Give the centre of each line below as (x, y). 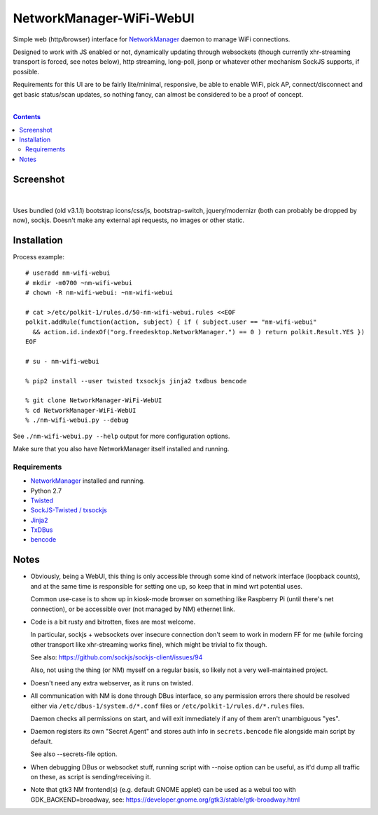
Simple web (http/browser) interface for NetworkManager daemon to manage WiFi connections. (152, 39)
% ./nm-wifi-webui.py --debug (77, 420)
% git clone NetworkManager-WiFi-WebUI (94, 400)
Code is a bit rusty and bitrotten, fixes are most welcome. (113, 622)
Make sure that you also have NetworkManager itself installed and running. (121, 448)
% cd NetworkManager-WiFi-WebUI (81, 410)
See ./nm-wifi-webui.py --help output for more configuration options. (121, 436)
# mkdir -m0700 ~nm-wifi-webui (79, 283)
